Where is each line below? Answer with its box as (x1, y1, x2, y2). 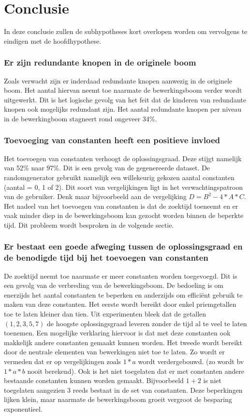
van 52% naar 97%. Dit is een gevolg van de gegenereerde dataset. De (4, 163, 210, 173)
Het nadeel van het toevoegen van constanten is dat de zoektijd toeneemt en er (4, 200, 238, 211)
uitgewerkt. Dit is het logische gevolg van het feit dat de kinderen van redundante (4, 94, 246, 104)
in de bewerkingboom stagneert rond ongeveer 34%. (4, 113, 157, 123)
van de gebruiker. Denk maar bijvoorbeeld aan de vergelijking (4, 191, 187, 201)
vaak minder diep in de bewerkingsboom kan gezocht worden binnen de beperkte (4, 210, 244, 220)
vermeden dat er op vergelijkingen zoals (4, 356, 121, 366)
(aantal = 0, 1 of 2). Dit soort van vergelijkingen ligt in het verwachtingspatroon (4, 182, 243, 192)
